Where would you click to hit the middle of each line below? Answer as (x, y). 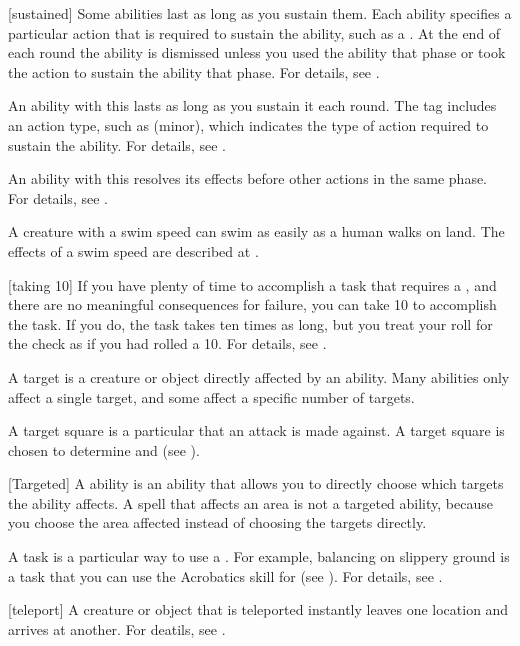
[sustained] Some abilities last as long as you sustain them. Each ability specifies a (260, 13)
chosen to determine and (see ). (104, 449)
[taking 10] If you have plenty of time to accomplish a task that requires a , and (252, 284)
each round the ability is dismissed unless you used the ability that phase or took (257, 52)
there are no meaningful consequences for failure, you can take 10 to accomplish (252, 304)
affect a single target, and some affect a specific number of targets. (211, 396)
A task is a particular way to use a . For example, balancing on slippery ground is (259, 556)
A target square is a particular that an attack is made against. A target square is (256, 430)
